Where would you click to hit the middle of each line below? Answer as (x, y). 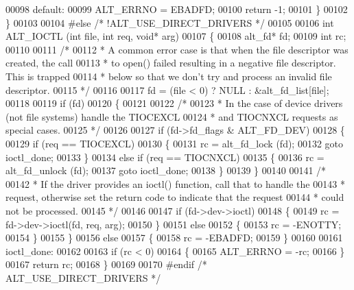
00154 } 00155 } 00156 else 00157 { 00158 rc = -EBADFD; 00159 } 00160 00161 (174, 238)
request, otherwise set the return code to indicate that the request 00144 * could (175, 197)
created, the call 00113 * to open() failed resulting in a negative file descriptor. (171, 63)
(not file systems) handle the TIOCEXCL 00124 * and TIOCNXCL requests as (172, 116)
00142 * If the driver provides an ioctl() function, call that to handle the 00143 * (175, 183)
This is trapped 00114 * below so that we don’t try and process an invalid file (169, 76)
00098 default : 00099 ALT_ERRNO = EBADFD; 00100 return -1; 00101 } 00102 (177, 9)
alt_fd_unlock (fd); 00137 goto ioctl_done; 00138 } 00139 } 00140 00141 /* (166, 170)
